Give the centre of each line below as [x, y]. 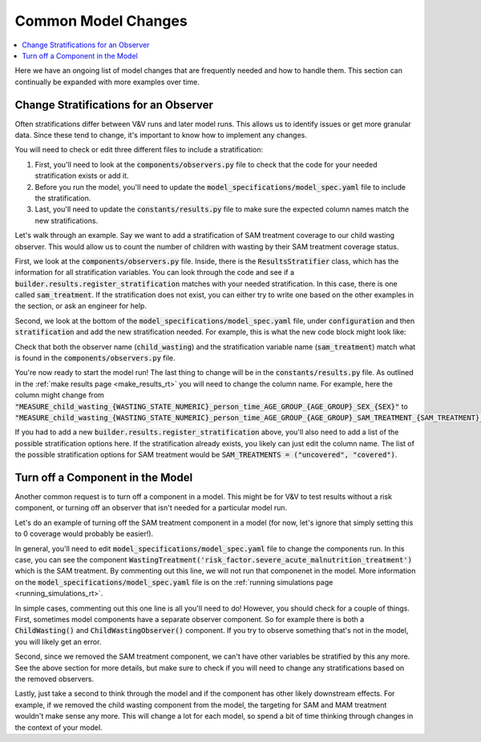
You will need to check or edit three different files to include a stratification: [139, 150]
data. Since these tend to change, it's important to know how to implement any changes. [161, 135]
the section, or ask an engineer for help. [81, 306]
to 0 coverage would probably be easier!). [84, 534]
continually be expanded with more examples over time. [107, 82]
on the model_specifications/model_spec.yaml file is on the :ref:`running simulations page [174, 582]
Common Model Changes [101, 21]
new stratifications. [67, 220]
